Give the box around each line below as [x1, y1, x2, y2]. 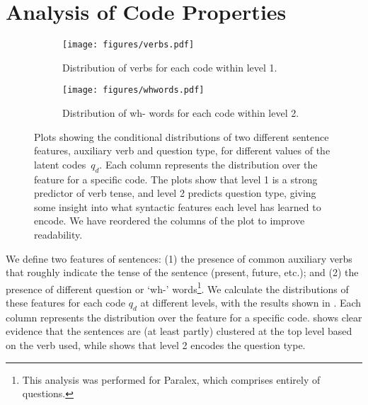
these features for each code [6, 295, 125, 310]
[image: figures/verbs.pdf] [62, 40, 195, 50]
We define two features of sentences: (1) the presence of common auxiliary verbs [6, 251, 352, 266]
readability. [34, 227, 83, 241]
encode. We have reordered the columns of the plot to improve [34, 213, 305, 228]
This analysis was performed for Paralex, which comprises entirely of [22, 372, 321, 387]
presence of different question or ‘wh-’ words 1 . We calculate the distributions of [6, 279, 349, 296]
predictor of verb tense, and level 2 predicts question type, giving [34, 186, 316, 200]
